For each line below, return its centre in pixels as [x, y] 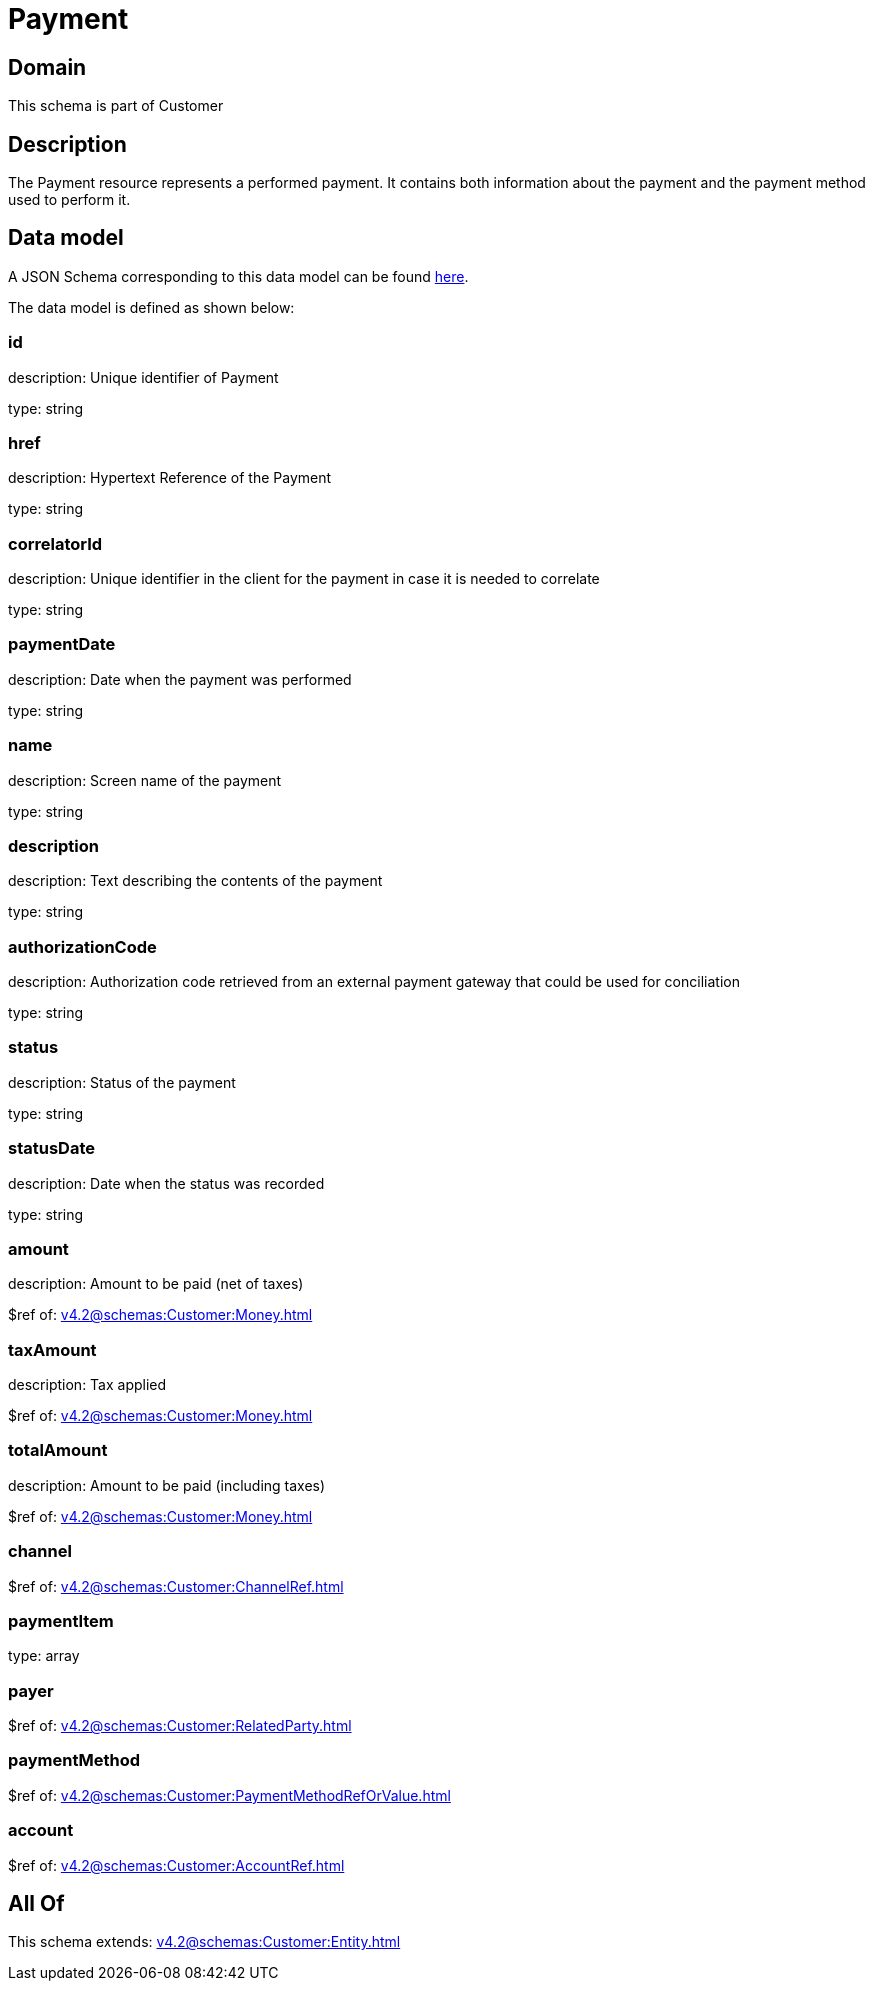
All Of [36, 1904]
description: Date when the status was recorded [166, 1183]
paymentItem [61, 1620]
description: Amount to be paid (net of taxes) [156, 1284]
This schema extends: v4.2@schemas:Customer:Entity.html [204, 1942]
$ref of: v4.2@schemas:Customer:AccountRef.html [176, 1865]
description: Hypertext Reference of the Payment [170, 478]
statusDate [51, 1148]
